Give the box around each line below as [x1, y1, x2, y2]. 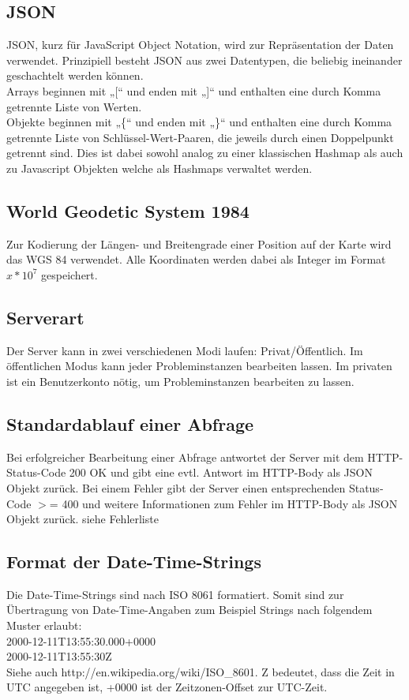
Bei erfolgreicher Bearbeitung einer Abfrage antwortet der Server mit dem [6, 448, 364, 465]
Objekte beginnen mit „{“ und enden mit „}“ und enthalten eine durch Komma [6, 114, 392, 130]
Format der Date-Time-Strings [6, 549, 261, 574]
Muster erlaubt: [6, 617, 82, 634]
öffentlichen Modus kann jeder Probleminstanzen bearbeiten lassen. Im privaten [6, 357, 392, 374]
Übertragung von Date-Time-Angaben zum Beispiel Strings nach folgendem [6, 601, 373, 618]
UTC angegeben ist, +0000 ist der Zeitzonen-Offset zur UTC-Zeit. [6, 679, 328, 695]
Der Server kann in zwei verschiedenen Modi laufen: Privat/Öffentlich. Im [6, 342, 363, 358]
